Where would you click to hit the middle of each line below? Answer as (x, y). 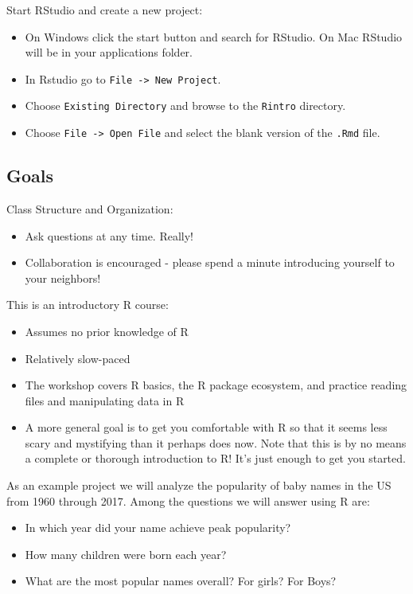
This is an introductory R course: (88, 305)
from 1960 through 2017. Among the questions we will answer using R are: (188, 500)
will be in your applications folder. (109, 52)
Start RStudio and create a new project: (105, 10)
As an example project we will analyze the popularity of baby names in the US (199, 485)
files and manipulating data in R (105, 400)
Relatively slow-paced (78, 358)
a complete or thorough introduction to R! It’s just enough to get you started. (215, 458)
